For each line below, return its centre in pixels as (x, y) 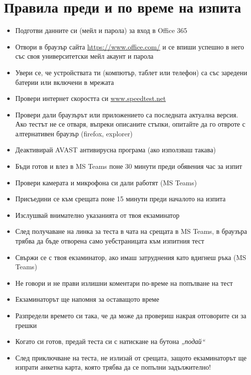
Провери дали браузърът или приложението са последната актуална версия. (127, 114)
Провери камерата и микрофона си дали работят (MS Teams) (106, 182)
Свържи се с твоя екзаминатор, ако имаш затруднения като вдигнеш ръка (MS (131, 257)
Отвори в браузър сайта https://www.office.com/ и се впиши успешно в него (130, 46)
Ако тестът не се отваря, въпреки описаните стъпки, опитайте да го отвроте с (130, 124)
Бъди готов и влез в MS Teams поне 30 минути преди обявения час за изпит (129, 166)
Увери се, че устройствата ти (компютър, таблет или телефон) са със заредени (131, 72)
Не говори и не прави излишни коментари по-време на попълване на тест (124, 283)
